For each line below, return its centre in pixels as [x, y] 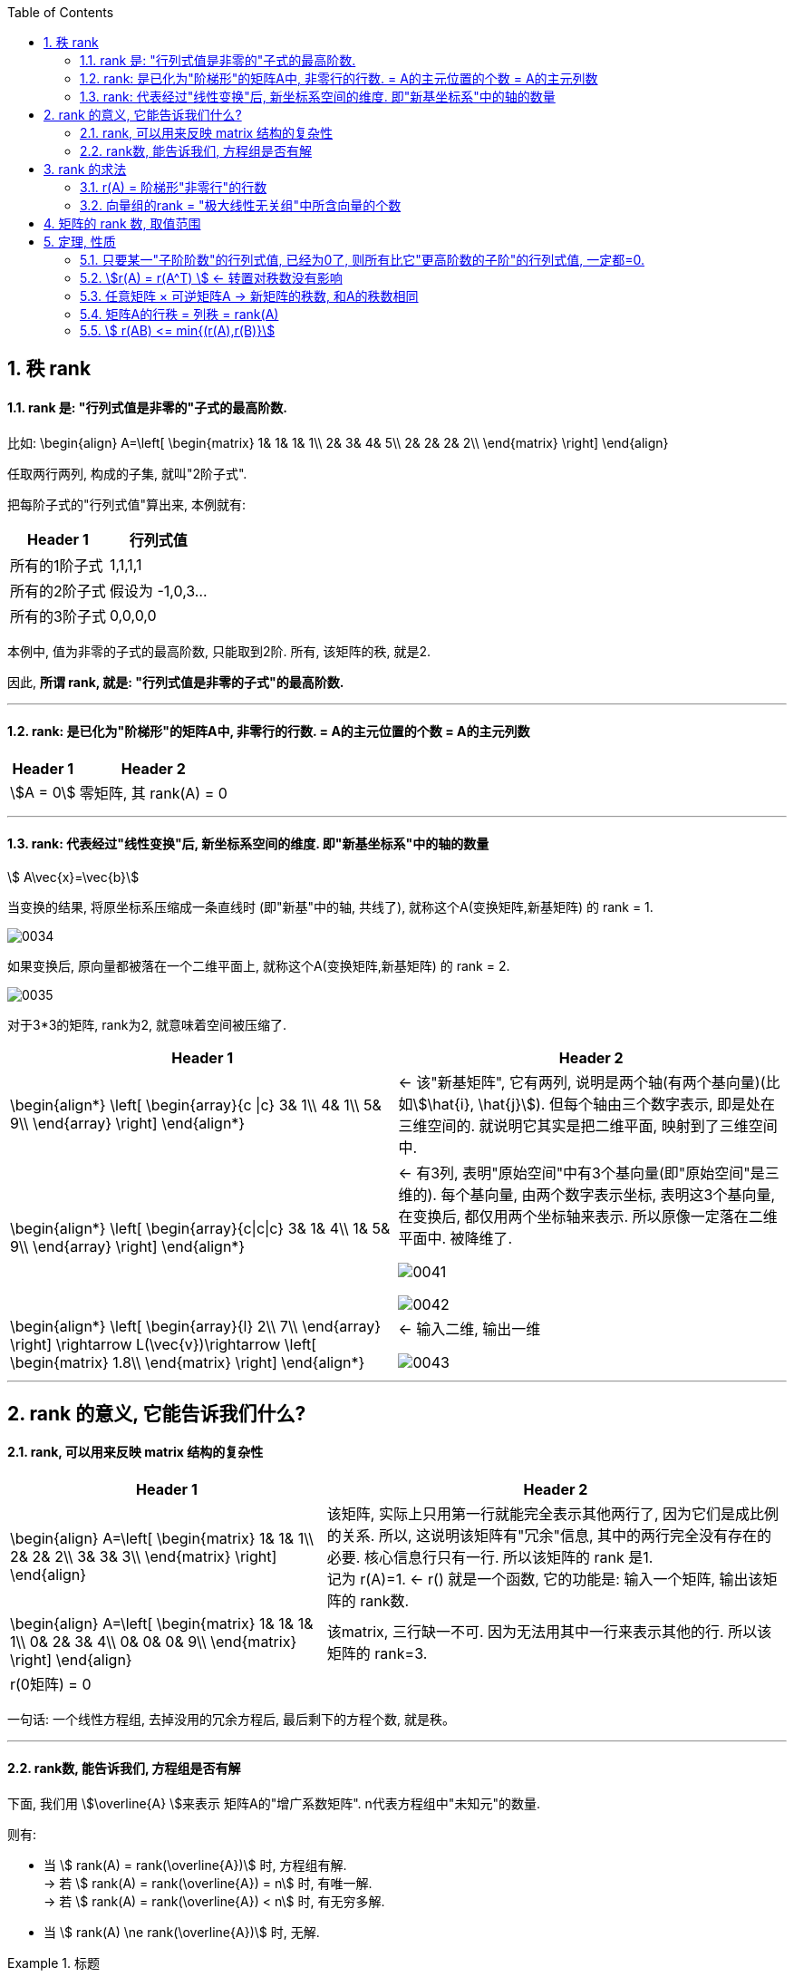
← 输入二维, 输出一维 [470, 1329]
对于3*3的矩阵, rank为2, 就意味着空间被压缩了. [147, 1025]
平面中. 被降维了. [455, 1239]
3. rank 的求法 [85, 169]
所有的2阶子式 [58, 591]
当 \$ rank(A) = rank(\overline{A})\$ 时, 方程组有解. [195, 1865]
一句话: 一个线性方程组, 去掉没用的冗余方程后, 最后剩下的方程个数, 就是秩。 [231, 1719]
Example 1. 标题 [53, 1962]
